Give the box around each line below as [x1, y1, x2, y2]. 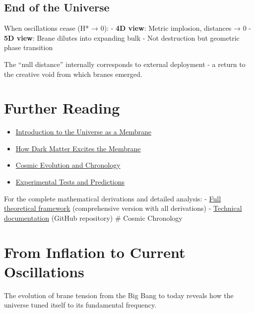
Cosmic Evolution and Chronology [15, 160, 121, 170]
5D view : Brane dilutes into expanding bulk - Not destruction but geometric [4, 32, 240, 43]
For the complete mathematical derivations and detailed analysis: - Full [4, 193, 221, 203]
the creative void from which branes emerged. [4, 68, 142, 79]
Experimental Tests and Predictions [15, 177, 125, 187]
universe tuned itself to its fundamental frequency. [4, 300, 157, 310]
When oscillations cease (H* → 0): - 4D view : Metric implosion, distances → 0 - [4, 23, 252, 33]
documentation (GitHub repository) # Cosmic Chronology [4, 212, 183, 223]
